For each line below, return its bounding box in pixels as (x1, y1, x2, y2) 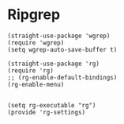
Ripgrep (7, 6, 61, 24)
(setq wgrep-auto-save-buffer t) (7, 45, 118, 53)
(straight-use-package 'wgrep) (7, 32, 111, 40)
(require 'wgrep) (7, 38, 65, 47)
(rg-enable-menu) (7, 80, 65, 88)
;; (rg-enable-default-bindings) (7, 73, 118, 81)
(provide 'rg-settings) (7, 108, 86, 116)
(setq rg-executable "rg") (7, 101, 96, 109)
